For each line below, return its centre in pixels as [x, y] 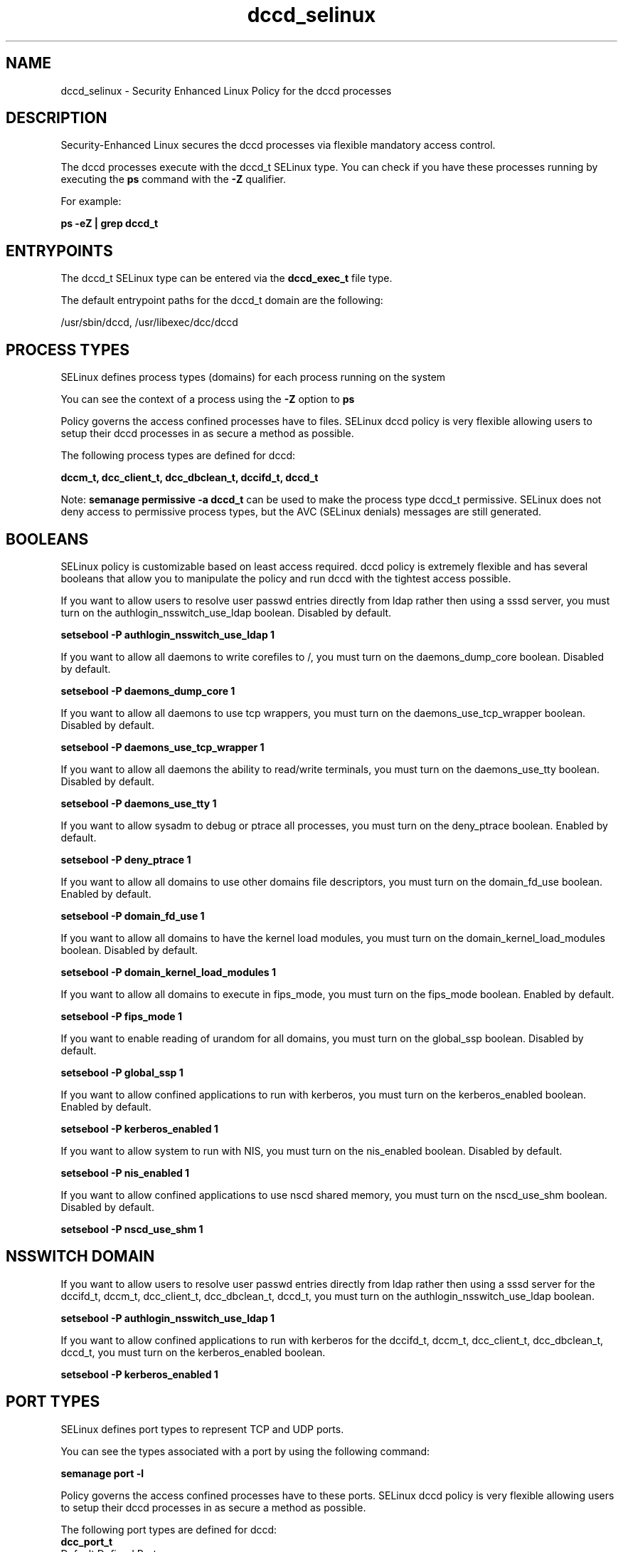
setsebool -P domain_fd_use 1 [133, 916]
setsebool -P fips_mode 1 [121, 1016]
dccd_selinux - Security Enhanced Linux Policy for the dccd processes [226, 90]
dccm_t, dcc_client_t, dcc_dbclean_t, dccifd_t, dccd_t [190, 478]
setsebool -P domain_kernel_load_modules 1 [169, 972]
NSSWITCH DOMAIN [80, 1257]
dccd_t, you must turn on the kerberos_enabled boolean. [193, 1352]
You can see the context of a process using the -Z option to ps [208, 399]
